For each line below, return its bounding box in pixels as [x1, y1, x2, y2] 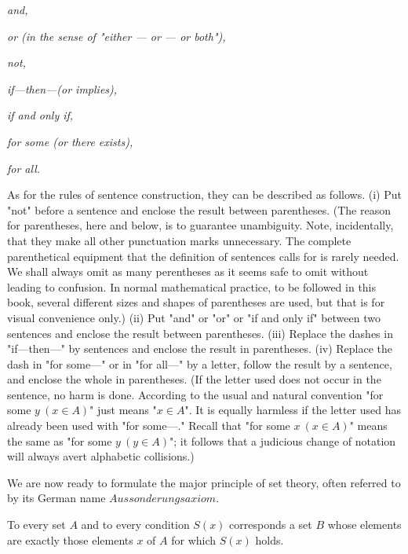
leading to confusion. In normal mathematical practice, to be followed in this [7, 278, 377, 295]
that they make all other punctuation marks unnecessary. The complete [7, 232, 352, 248]
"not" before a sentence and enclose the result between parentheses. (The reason [7, 201, 391, 218]
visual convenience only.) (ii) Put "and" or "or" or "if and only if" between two [7, 309, 381, 325]
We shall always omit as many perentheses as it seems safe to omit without [7, 263, 369, 280]
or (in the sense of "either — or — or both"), [7, 28, 226, 44]
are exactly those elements [7, 531, 133, 548]
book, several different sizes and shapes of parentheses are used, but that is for [7, 294, 385, 310]
